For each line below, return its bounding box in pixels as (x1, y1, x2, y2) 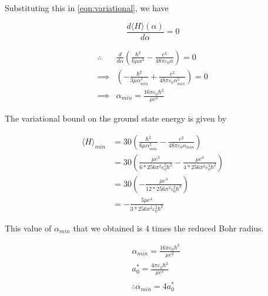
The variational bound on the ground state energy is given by (5, 112, 227, 125)
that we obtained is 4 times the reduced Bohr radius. (73, 221, 264, 234)
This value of (5, 221, 52, 234)
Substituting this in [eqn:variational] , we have (5, 2, 169, 14)
